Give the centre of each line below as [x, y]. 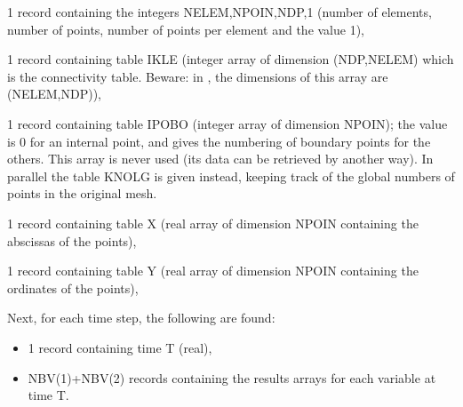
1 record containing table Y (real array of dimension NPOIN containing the [213, 271]
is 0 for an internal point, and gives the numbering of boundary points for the [219, 141]
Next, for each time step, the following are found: [141, 318]
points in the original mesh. [82, 193]
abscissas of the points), [72, 240]
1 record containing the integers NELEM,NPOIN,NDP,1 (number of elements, [220, 12]
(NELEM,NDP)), [55, 94]
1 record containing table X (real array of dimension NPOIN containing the [213, 223]
